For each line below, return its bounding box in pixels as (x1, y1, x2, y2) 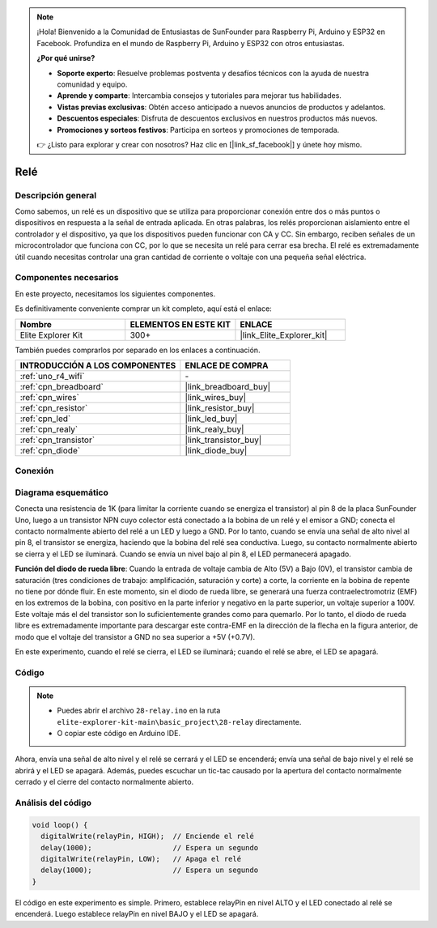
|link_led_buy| (185, 413, 238, 424)
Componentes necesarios (15, 272, 119, 283)
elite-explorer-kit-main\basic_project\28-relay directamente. (57, 717, 302, 726)
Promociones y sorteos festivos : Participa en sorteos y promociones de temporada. (57, 125, 340, 134)
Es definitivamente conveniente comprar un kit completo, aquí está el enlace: (15, 304, 273, 313)
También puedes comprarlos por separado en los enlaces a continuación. (15, 345, 261, 355)
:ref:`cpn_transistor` (19, 434, 95, 445)
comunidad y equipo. (57, 79, 128, 89)
